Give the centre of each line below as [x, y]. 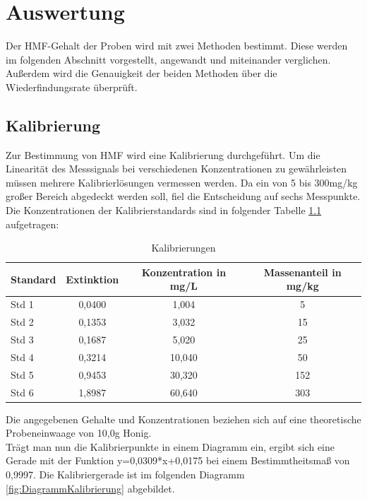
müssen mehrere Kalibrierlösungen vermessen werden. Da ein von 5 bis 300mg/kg [182, 182]
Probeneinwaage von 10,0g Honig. [79, 433]
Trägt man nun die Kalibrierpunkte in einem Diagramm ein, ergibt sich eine [170, 446]
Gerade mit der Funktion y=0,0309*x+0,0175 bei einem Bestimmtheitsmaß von [178, 460]
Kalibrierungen [183, 248]
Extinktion [92, 279]
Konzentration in [184, 272]
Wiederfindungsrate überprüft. [72, 87]
